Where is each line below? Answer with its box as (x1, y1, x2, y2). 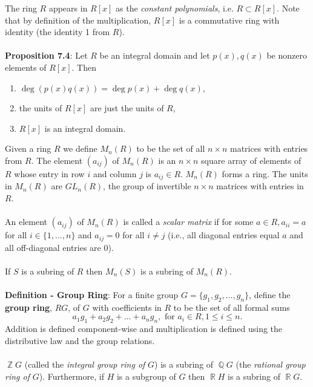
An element (5, 215, 47, 228)
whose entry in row (14, 167, 85, 180)
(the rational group (236, 357, 306, 370)
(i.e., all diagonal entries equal (168, 229, 280, 241)
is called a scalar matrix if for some (123, 215, 254, 228)
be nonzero (266, 49, 307, 62)
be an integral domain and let (99, 49, 210, 62)
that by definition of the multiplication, (5, 13, 151, 26)
